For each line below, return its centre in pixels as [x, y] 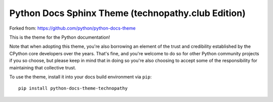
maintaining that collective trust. [43, 67]
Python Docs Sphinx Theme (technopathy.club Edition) [127, 13]
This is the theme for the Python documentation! [60, 37]
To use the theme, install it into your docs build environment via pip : [80, 77]
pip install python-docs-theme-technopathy [73, 88]
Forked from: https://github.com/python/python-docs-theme [73, 28]
